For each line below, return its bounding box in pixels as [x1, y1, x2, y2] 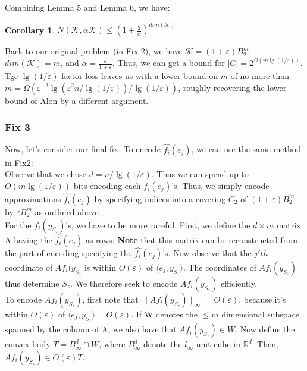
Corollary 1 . [5, 23, 55, 36]
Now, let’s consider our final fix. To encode [5, 143, 161, 155]
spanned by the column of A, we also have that [5, 323, 177, 335]
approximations [5, 192, 61, 205]
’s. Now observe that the [162, 247, 252, 259]
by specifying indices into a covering [94, 192, 226, 205]
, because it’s [239, 293, 286, 306]
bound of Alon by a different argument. [5, 94, 149, 106]
